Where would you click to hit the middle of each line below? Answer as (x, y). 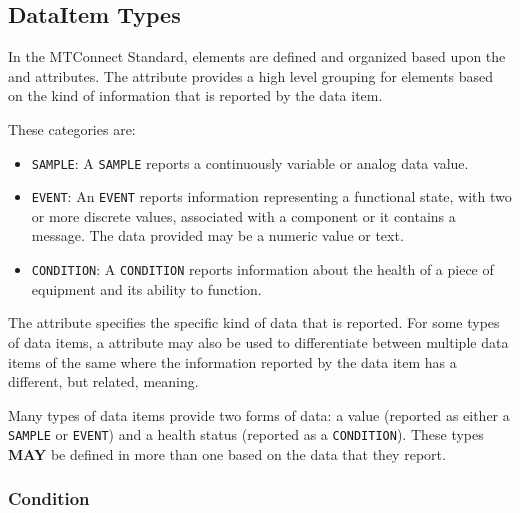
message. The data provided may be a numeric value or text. (217, 235)
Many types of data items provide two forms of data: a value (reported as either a (259, 414)
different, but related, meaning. (103, 381)
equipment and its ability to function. (146, 288)
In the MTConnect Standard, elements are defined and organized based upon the (257, 56)
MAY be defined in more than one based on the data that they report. (227, 453)
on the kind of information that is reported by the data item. (195, 95)
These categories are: (72, 128)
